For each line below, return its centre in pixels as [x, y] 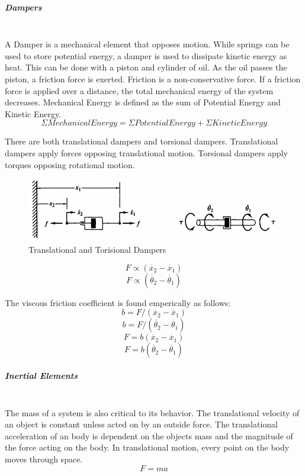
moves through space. [44, 459]
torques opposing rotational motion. [70, 164]
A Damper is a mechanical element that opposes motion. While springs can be [147, 44]
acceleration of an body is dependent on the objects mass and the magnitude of [149, 435]
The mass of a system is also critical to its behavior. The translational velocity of [152, 412]
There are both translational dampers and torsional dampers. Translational [142, 141]
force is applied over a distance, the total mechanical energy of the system [139, 90]
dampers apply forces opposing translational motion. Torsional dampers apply [146, 152]
